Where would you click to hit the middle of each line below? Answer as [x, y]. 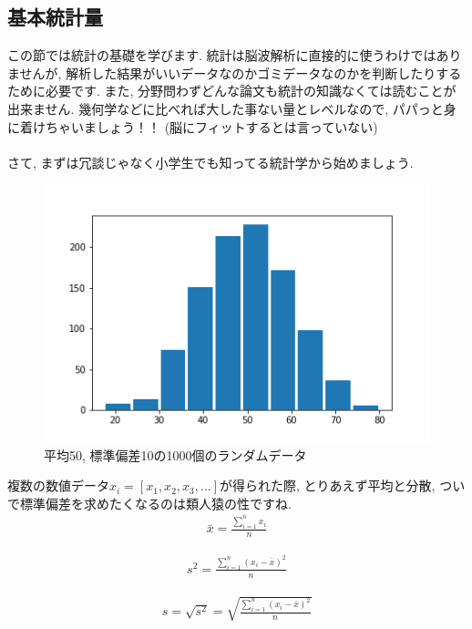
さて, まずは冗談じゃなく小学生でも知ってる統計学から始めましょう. [210, 162]
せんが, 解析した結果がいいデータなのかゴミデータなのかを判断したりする [241, 72]
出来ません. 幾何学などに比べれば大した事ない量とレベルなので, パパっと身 [232, 108]
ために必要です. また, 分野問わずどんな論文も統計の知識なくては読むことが [232, 91]
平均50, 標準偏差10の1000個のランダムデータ [175, 454]
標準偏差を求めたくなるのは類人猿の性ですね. [155, 503]
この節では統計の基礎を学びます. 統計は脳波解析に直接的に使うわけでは [222, 55]
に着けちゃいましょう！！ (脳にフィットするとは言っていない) [193, 126]
